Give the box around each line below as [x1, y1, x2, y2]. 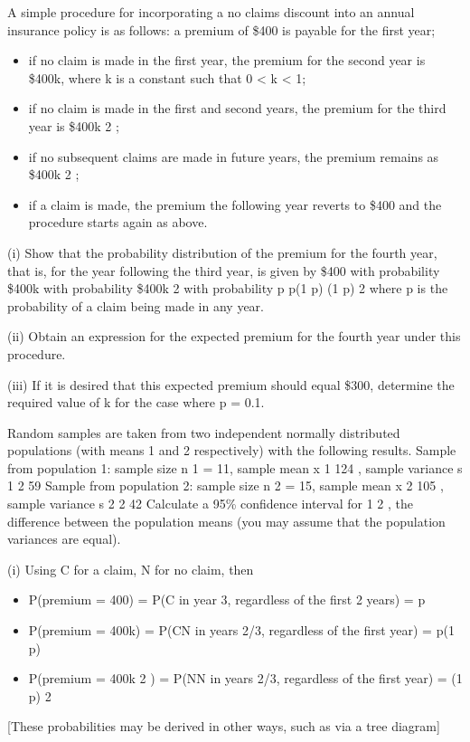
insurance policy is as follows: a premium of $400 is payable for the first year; [7, 20, 436, 39]
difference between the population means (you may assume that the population [7, 511, 446, 530]
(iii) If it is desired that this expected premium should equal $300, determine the [7, 375, 455, 394]
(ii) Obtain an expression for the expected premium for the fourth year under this [7, 327, 461, 346]
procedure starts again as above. [28, 213, 208, 232]
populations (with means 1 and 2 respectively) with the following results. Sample [7, 441, 456, 460]
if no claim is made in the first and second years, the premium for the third [28, 99, 446, 118]
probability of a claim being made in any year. [7, 296, 264, 315]
